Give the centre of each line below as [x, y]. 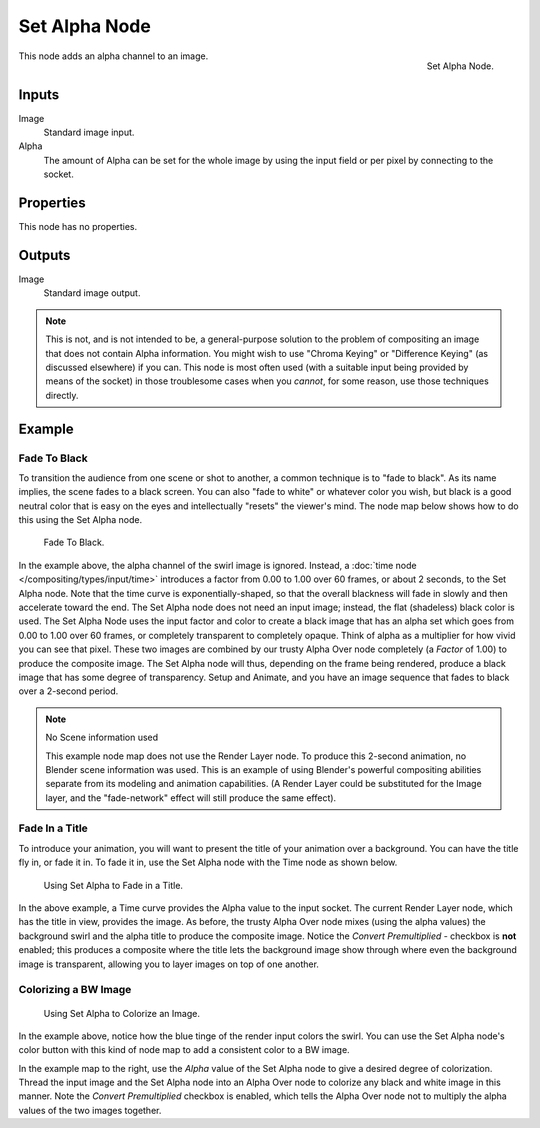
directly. [62, 395]
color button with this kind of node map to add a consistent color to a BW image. [184, 1050]
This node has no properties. [78, 227]
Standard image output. [92, 293]
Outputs [44, 255]
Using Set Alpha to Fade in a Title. [113, 885]
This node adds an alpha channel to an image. [113, 56]
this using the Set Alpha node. [80, 520]
